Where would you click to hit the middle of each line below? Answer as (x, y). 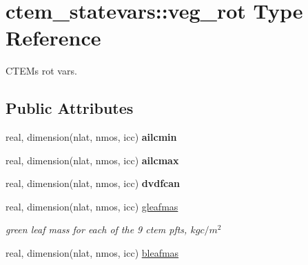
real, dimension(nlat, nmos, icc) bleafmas (92, 253)
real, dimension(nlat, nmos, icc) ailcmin (91, 137)
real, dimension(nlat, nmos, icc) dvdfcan (93, 183)
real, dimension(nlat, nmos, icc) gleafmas (92, 206)
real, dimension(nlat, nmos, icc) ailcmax (92, 160)
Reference (53, 38)
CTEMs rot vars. (41, 71)
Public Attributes (70, 108)
